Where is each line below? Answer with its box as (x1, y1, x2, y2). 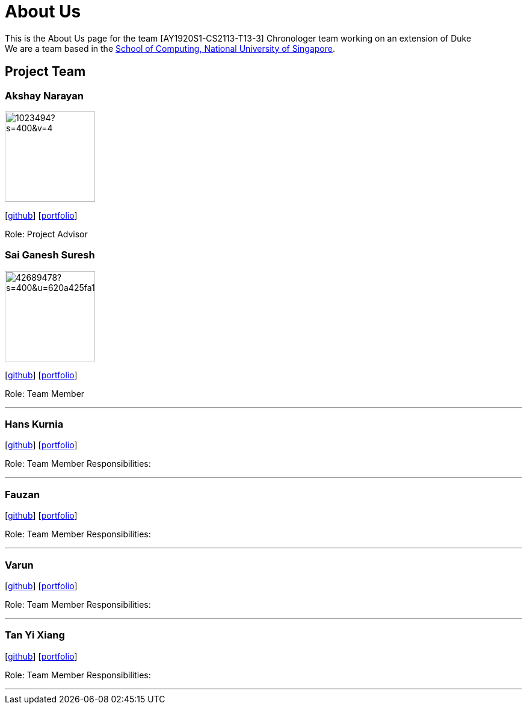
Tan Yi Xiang (5, 629, 65, 642)
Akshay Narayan (5, 89, 84, 102)
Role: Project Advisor (5, 228, 88, 239)
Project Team (5, 64, 86, 80)
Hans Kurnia (5, 418, 64, 431)
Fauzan (5, 488, 40, 501)
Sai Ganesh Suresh (5, 249, 95, 261)
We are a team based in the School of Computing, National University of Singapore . (5, 43, 336, 54)
